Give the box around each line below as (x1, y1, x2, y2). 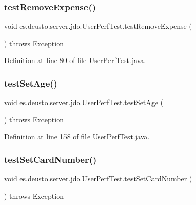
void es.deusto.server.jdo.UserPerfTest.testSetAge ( (4, 97, 164, 108)
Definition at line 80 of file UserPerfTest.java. (4, 55, 146, 66)
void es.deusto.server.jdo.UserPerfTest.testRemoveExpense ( (4, 20, 192, 31)
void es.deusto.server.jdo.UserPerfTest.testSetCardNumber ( (4, 173, 192, 184)
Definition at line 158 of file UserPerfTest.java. (4, 131, 150, 142)
